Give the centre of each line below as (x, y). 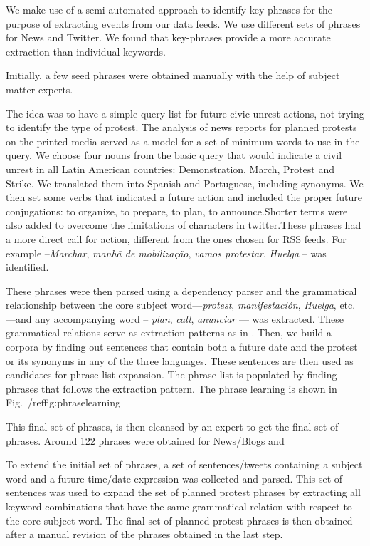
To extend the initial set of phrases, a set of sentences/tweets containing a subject (184, 464)
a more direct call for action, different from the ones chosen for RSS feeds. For (176, 238)
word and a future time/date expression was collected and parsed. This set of (174, 478)
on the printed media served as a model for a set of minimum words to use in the (183, 141)
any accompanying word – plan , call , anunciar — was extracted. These (190, 318)
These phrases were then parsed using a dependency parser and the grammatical (181, 290)
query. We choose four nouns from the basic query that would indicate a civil (174, 155)
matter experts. (39, 89)
